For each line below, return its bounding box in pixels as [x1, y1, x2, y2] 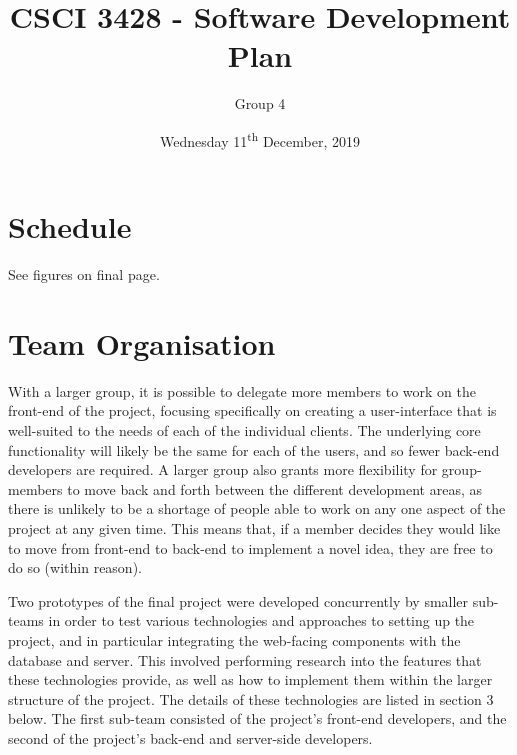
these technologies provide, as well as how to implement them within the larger [8, 669, 493, 690]
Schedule [8, 206, 132, 247]
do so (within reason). [8, 557, 142, 578]
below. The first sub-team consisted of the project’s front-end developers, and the [8, 708, 507, 729]
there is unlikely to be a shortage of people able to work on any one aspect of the [8, 498, 506, 519]
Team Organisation [8, 322, 276, 363]
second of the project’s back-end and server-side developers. [8, 727, 373, 748]
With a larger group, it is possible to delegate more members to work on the [8, 380, 476, 401]
